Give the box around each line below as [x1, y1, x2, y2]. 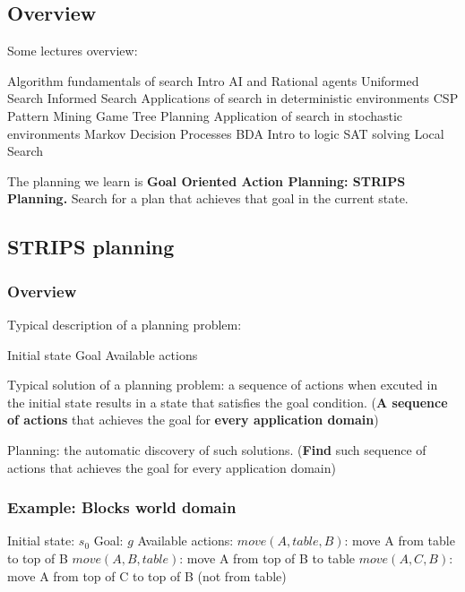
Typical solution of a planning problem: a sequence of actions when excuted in [7, 375, 438, 394]
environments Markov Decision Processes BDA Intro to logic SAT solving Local [7, 124, 444, 142]
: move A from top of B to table [179, 548, 356, 567]
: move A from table [344, 531, 455, 550]
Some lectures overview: [7, 41, 138, 60]
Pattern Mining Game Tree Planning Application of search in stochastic [7, 106, 403, 124]
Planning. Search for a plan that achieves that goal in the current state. [7, 189, 409, 208]
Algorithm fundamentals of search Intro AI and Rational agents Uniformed [7, 71, 419, 90]
